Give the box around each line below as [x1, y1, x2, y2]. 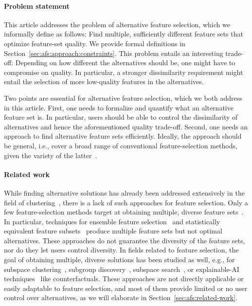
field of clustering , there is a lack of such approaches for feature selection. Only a [4, 197, 248, 207]
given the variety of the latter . [4, 150, 97, 160]
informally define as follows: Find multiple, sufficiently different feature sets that [4, 29, 243, 39]
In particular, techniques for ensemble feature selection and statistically [4, 216, 220, 226]
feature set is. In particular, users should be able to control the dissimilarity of [4, 112, 238, 122]
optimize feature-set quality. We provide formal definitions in [4, 38, 185, 48]
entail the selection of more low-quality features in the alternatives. [4, 76, 204, 87]
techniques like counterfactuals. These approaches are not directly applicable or [4, 273, 244, 284]
